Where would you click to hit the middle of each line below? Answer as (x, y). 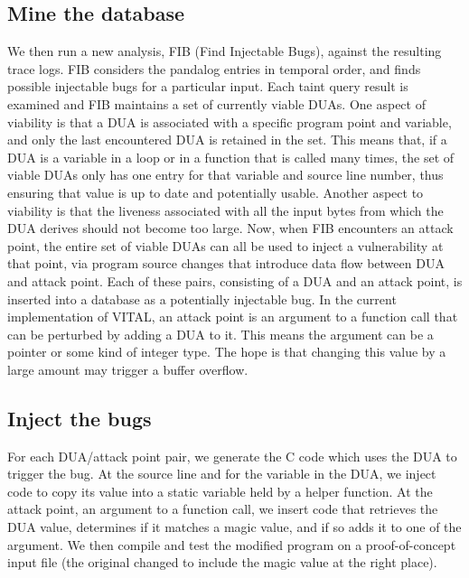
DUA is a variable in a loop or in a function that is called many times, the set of (231, 157)
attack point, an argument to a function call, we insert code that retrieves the (223, 509)
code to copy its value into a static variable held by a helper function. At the (220, 491)
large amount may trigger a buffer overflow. (128, 369)
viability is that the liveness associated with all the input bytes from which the (225, 210)
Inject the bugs (80, 418)
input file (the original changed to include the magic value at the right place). (222, 562)
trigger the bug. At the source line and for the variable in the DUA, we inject (222, 474)
